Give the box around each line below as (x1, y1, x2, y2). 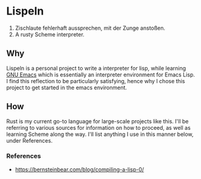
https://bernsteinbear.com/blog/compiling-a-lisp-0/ (15, 166, 145, 173)
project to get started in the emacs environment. (6, 84, 128, 91)
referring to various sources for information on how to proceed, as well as (6, 124, 191, 131)
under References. (6, 137, 53, 144)
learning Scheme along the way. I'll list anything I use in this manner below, (6, 130, 194, 138)
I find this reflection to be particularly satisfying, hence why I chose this (6, 77, 185, 84)
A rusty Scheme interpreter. (15, 30, 85, 38)
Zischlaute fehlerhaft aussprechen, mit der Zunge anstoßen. (15, 24, 166, 32)
